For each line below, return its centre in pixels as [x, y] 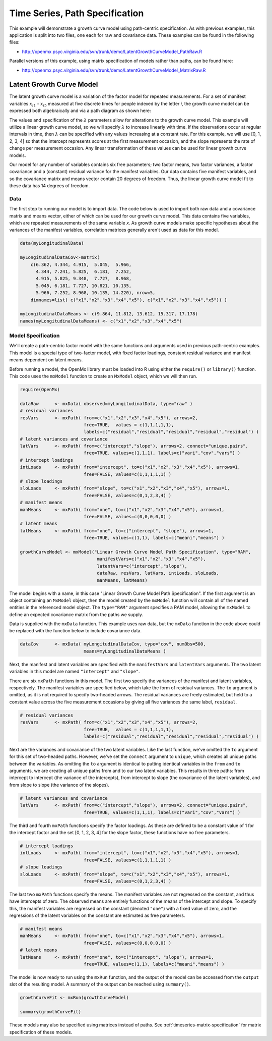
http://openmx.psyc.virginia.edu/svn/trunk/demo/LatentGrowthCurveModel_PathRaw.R [112, 51]
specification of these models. [41, 1032]
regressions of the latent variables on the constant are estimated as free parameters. [97, 915]
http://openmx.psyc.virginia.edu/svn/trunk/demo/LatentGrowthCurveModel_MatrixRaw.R [114, 70]
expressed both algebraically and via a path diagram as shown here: [80, 111]
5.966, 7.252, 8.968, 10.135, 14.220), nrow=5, [96, 293]
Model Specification [35, 336]
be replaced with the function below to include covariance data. [76, 631]
